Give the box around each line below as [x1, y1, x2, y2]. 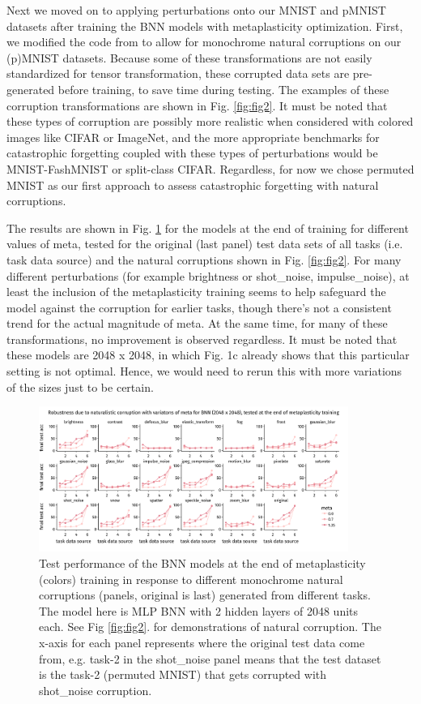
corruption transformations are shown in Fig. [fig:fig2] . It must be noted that [6, 97, 388, 114]
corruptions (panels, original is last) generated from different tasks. [39, 586, 371, 603]
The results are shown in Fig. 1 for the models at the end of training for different [6, 219, 409, 236]
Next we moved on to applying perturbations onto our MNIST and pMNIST [6, 2, 386, 18]
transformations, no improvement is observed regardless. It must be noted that [6, 330, 398, 347]
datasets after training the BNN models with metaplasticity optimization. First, [6, 17, 403, 34]
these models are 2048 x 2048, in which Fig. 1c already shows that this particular [6, 346, 410, 363]
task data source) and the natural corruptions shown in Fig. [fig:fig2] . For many [6, 251, 402, 268]
